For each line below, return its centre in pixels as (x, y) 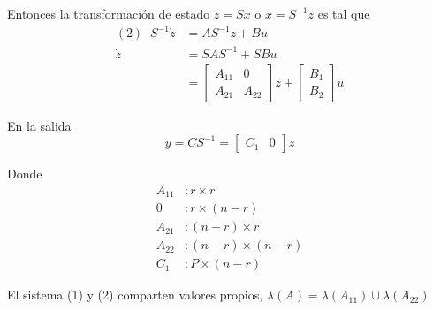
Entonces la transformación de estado (109, 13)
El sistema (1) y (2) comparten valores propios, (135, 295)
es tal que (344, 13)
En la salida (39, 125)
